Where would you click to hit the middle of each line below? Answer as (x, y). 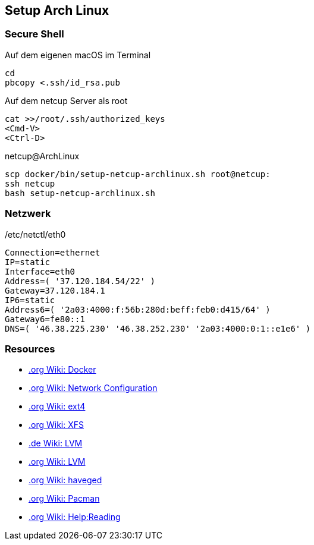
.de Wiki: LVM (56, 443)
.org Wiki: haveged (65, 480)
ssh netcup (30, 183)
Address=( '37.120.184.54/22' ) (80, 281)
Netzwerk (28, 214)
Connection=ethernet (53, 252)
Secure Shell (34, 34)
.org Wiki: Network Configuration (93, 388)
